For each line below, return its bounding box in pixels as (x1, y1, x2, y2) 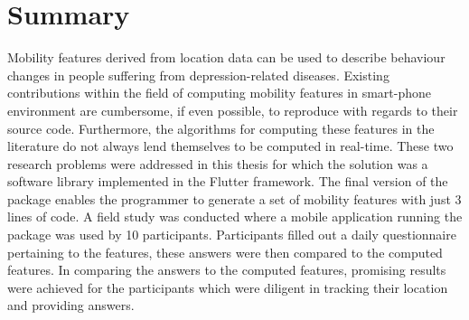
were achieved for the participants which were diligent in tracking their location (7, 278, 448, 296)
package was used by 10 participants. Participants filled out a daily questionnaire (7, 225, 456, 244)
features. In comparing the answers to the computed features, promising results (7, 260, 446, 279)
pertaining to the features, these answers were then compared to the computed (7, 242, 443, 261)
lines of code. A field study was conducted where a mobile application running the (7, 207, 463, 226)
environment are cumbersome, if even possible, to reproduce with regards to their (7, 100, 458, 119)
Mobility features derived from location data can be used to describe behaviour (7, 48, 446, 67)
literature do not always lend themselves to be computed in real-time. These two (7, 136, 454, 155)
